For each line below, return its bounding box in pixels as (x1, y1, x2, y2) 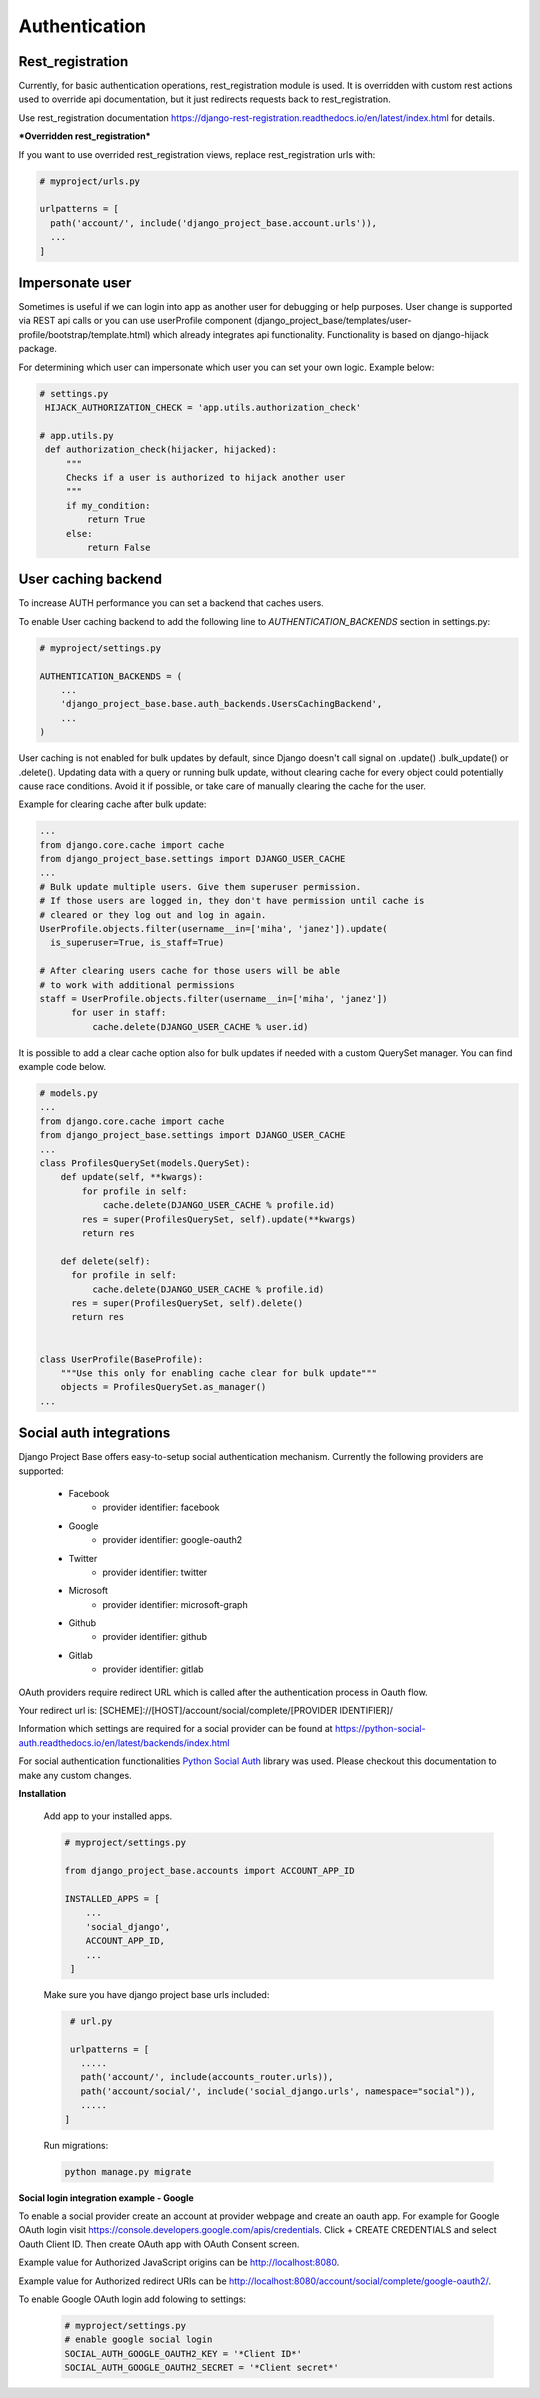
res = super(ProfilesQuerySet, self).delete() (71, 1297, 304, 1309)
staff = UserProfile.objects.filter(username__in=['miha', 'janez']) (39, 993, 388, 1004)
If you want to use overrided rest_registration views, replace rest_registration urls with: (18, 148, 376, 160)
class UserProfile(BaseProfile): (39, 1353, 204, 1365)
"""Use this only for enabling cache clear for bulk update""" (60, 1367, 378, 1379)
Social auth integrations (18, 1425, 171, 1442)
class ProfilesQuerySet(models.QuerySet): (39, 1158, 251, 1169)
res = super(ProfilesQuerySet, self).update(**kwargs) (81, 1213, 357, 1225)
